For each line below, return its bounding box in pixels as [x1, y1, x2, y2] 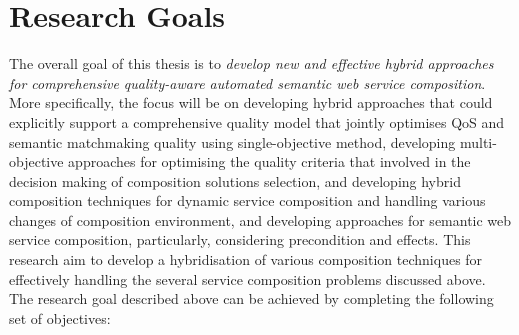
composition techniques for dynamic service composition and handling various [9, 190, 486, 211]
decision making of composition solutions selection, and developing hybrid [9, 170, 461, 191]
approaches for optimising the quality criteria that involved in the [68, 151, 471, 172]
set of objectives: [9, 307, 111, 328]
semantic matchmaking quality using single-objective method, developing [9, 131, 456, 152]
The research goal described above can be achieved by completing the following [9, 288, 494, 309]
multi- [459, 131, 497, 152]
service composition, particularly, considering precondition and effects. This [9, 229, 471, 250]
